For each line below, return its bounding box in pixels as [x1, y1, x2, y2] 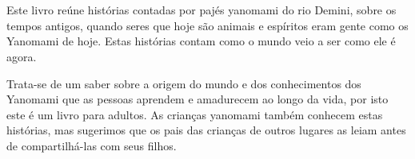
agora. [6, 48, 37, 64]
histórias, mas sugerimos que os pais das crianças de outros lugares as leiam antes [6, 122, 406, 138]
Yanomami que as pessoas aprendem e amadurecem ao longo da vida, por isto [6, 91, 389, 107]
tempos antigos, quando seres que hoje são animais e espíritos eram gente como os [6, 17, 409, 33]
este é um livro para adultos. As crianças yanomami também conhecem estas [6, 106, 383, 122]
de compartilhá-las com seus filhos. [6, 137, 177, 153]
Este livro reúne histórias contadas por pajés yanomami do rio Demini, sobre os [6, 2, 397, 18]
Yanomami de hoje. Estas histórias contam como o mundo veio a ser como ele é [6, 33, 396, 49]
